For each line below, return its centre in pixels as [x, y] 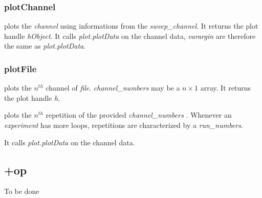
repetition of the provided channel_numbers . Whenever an [139, 115]
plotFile [20, 68]
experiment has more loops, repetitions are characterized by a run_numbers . [124, 125]
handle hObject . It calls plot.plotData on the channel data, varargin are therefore [130, 36]
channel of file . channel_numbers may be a [113, 88]
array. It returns [225, 88]
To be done [22, 191]
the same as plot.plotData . [45, 46]
